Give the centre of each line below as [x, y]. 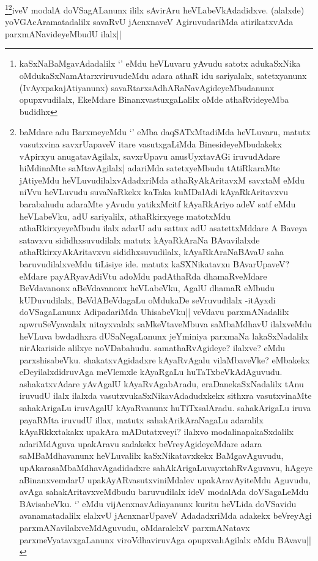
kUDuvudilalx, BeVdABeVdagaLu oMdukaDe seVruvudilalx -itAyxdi [147, 299]
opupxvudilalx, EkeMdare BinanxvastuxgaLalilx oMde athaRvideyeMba [154, 99]
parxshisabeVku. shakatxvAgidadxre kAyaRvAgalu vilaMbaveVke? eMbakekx [165, 359]
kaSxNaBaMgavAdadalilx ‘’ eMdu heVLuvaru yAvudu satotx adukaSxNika [160, 63]
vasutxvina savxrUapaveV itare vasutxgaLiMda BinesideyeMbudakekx [150, 144]
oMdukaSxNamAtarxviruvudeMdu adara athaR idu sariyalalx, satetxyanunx [163, 76]
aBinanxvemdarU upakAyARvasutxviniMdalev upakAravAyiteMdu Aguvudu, [165, 479]
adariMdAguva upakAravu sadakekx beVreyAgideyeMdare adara [141, 443]
